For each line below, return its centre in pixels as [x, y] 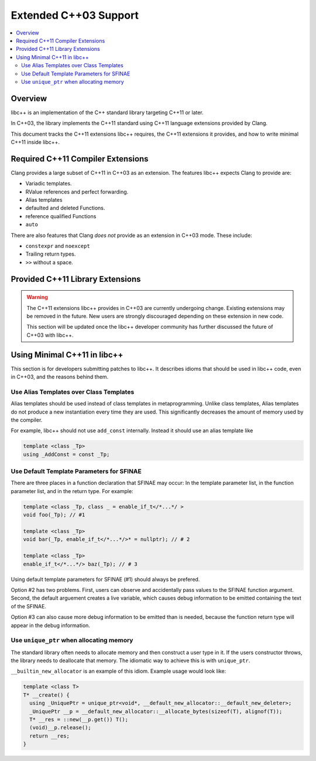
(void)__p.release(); [61, 728]
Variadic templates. [49, 184]
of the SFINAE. [29, 606]
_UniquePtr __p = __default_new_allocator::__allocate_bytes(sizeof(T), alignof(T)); [156, 711]
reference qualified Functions [61, 216]
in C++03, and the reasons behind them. [60, 377]
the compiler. [27, 420]
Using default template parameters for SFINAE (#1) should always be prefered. [105, 579]
